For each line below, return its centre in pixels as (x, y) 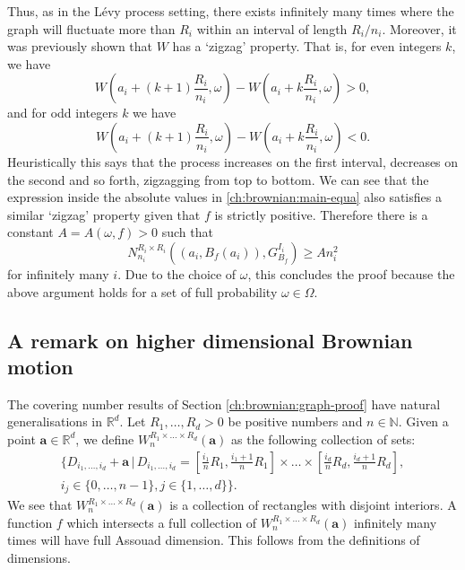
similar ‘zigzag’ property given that (104, 214)
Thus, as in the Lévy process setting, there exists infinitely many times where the (231, 11)
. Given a (423, 421)
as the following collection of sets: (323, 438)
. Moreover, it (419, 28)
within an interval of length (272, 28)
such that (187, 232)
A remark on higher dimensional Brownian (210, 340)
